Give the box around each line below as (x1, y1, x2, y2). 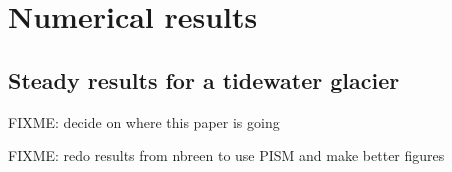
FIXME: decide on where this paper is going (8, 111, 280, 132)
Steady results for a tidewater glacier (8, 64, 400, 95)
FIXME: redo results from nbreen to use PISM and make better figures (8, 145, 445, 166)
